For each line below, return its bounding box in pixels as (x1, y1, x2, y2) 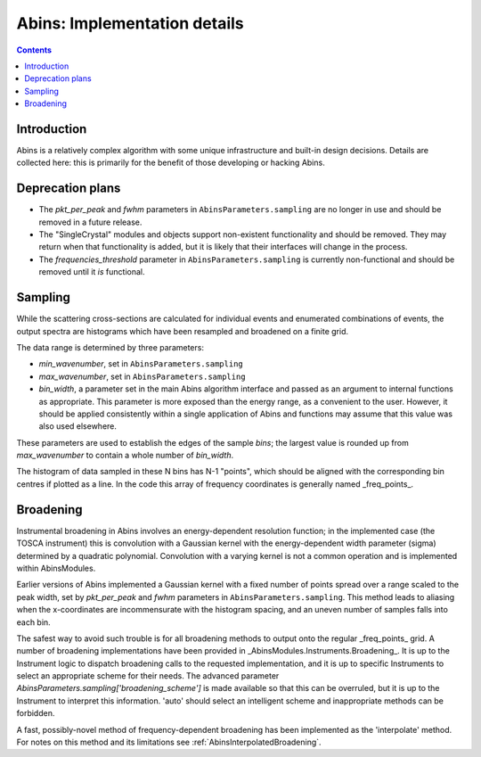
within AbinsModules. (16, 563, 96, 573)
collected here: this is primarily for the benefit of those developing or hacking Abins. (16, 157, 325, 169)
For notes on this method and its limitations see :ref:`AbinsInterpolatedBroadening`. (16, 736, 322, 748)
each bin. (16, 616, 51, 628)
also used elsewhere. (38, 421, 118, 432)
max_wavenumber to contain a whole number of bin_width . (16, 450, 234, 461)
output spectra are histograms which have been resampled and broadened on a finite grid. (16, 325, 349, 336)
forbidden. (16, 708, 55, 719)
